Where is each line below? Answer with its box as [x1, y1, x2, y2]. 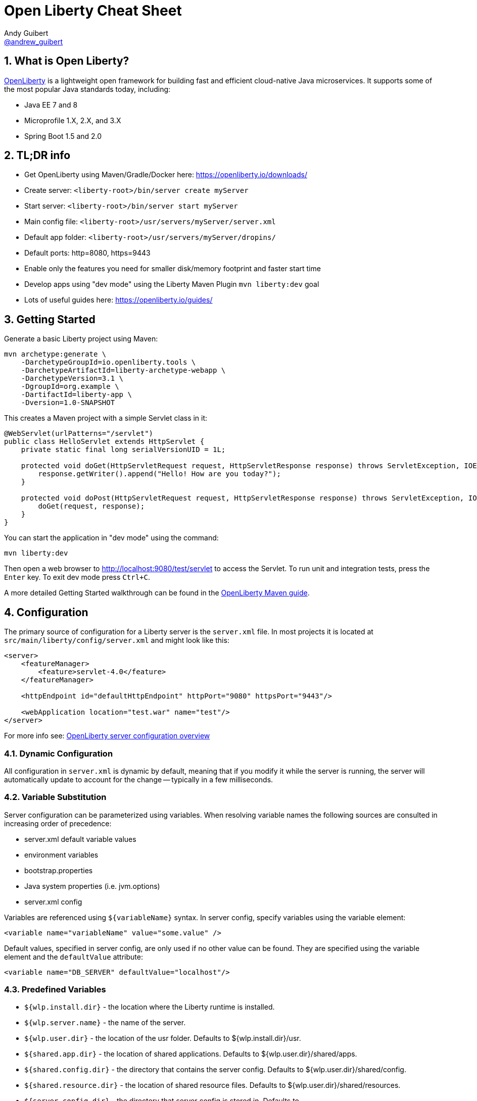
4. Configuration [4, 606, 88, 619]
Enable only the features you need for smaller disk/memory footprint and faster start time [24, 264, 321, 273]
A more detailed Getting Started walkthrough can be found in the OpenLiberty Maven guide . [4, 588, 310, 597]
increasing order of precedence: [4, 819, 112, 828]
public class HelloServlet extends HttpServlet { [4, 437, 205, 446]
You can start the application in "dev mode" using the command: [4, 533, 219, 542]
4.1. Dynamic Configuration [4, 748, 113, 759]
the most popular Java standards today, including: [4, 84, 171, 93]
